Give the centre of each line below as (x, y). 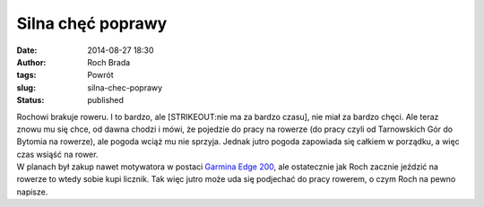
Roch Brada (109, 62)
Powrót (100, 75)
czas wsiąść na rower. (57, 154)
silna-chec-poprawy (125, 87)
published (106, 100)
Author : (31, 62)
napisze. (32, 192)
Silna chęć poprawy (92, 23)
